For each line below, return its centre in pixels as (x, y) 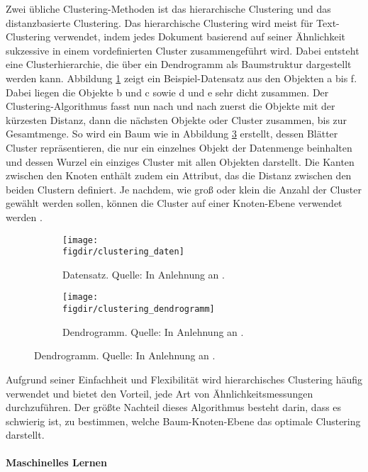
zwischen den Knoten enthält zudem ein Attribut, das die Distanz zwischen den (179, 175)
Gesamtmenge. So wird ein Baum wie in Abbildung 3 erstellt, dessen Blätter (172, 134)
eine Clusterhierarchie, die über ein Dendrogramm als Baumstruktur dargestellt (179, 64)
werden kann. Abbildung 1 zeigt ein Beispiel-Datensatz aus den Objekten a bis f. (182, 78)
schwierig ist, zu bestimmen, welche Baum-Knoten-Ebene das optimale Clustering (183, 421)
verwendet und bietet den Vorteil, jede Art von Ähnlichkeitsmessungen (160, 393)
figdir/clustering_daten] (123, 252)
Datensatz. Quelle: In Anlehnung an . (144, 274)
